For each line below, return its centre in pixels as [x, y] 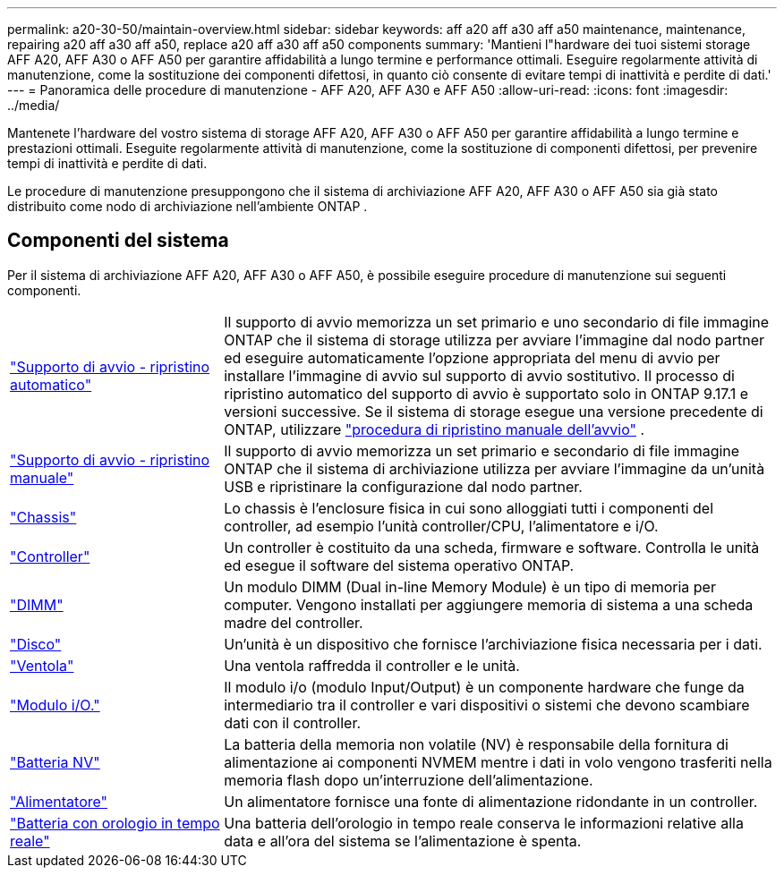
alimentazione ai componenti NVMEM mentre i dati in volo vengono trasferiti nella [498, 762]
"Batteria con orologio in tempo [115, 823]
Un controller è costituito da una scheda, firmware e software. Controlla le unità [492, 547]
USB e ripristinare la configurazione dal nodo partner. [403, 486]
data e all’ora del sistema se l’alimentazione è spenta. [403, 841]
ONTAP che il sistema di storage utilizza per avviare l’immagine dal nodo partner [494, 340]
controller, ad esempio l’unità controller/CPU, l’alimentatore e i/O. [441, 526]
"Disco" [36, 644]
